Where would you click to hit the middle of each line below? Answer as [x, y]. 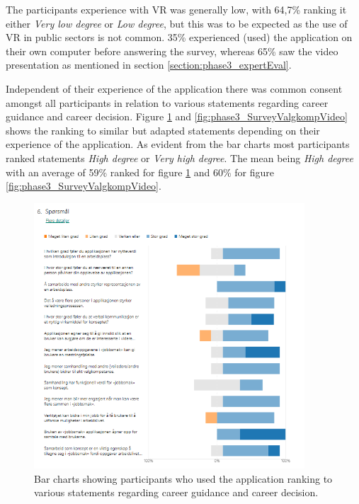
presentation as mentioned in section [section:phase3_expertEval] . [149, 65]
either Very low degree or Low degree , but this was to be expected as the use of [177, 23]
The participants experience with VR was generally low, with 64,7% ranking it [176, 9]
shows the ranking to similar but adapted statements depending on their [163, 130]
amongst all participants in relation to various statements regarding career [167, 102]
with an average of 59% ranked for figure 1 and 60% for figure [140, 172]
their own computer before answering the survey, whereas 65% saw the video [172, 51]
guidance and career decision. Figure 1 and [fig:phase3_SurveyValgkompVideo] [177, 116]
